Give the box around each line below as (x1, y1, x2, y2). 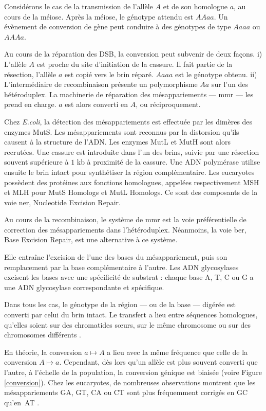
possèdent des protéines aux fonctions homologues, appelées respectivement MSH (4, 176, 259, 187)
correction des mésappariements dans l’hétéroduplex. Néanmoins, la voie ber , (4, 224, 246, 235)
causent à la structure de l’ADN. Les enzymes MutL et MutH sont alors (4, 136, 231, 147)
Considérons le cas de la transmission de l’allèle (4, 1, 153, 11)
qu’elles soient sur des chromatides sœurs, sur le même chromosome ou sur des (4, 319, 251, 330)
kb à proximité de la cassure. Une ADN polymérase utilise (77, 156, 260, 167)
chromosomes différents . (4, 329, 82, 340)
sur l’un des (211, 79, 248, 90)
